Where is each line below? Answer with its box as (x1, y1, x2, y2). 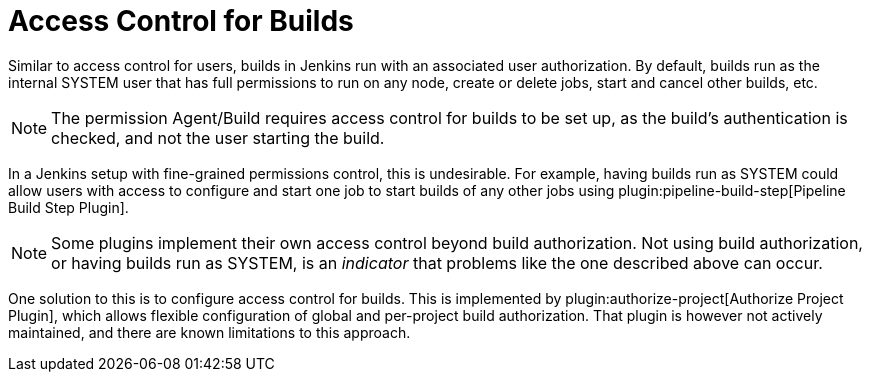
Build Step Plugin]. (8, 198, 129, 216)
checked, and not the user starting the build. (51, 127, 385, 148)
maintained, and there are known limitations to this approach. (8, 323, 411, 341)
